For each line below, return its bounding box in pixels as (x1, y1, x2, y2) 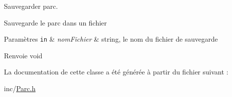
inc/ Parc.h (4, 83, 36, 94)
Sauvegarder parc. (4, 1, 58, 11)
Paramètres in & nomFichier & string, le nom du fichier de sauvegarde (4, 34, 218, 44)
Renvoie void (4, 50, 43, 60)
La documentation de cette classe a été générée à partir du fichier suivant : (4, 67, 229, 77)
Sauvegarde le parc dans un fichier (4, 17, 107, 27)
